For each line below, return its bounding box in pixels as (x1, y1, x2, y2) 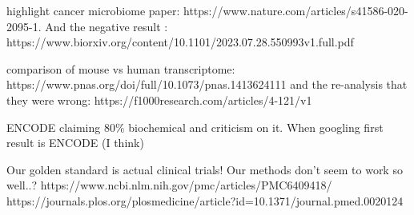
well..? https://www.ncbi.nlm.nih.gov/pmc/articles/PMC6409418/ (6, 177, 332, 193)
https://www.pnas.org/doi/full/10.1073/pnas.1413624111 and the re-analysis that (6, 76, 408, 93)
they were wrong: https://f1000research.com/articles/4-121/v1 (6, 91, 312, 108)
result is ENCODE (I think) (6, 134, 144, 151)
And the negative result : (45, 18, 168, 34)
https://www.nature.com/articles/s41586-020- (183, 2, 408, 18)
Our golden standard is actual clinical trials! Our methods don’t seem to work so (6, 161, 403, 177)
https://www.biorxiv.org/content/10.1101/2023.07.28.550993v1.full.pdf (6, 34, 354, 50)
